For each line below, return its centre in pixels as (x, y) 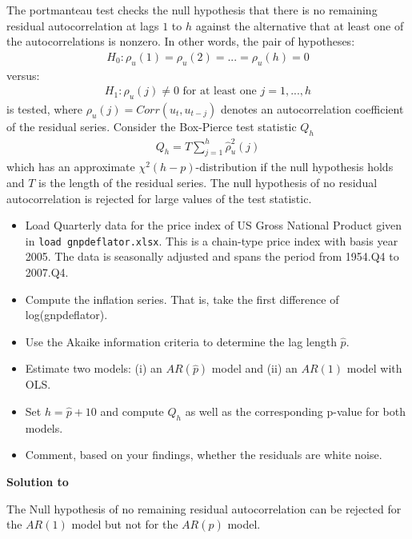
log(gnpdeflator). (66, 315)
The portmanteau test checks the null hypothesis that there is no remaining (192, 10)
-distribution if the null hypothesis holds (294, 167)
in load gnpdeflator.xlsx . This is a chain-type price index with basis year (212, 240)
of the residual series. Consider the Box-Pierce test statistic (152, 127)
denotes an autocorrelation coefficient (312, 109)
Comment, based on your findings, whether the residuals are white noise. (204, 455)
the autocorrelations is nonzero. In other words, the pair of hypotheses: (181, 41)
